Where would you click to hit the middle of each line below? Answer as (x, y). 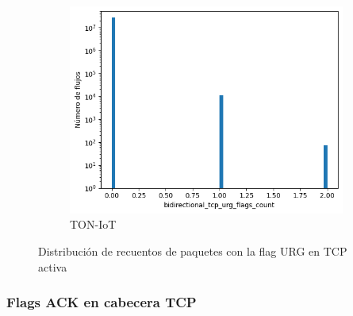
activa (53, 266)
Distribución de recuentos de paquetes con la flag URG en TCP (193, 251)
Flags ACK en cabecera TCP (102, 302)
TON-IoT (93, 224)
